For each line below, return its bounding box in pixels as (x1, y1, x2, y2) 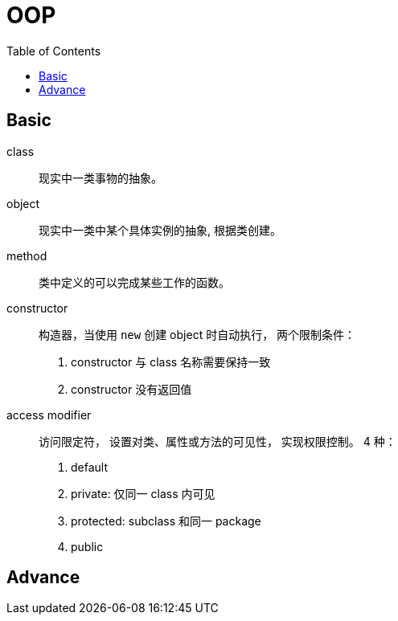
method (6, 248, 47, 263)
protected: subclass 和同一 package (71, 513, 261, 528)
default (71, 460, 109, 474)
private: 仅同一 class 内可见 (71, 486, 215, 500)
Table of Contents (6, 43, 101, 58)
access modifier (6, 407, 92, 422)
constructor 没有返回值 (71, 382, 192, 396)
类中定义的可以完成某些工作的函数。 (39, 275, 230, 289)
